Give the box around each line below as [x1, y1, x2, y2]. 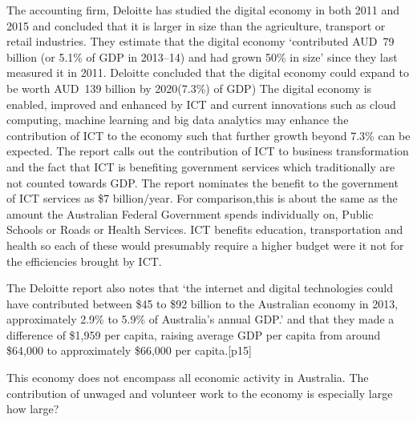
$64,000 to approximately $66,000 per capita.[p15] [6, 342, 252, 359]
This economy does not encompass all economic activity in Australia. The [6, 369, 369, 386]
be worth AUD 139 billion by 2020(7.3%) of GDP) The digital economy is [6, 79, 372, 96]
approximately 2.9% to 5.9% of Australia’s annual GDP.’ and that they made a [6, 311, 395, 328]
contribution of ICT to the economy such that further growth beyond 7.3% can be [6, 127, 411, 143]
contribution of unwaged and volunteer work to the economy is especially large [6, 384, 393, 401]
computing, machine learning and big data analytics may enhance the [6, 111, 349, 128]
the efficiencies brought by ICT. [6, 252, 162, 269]
